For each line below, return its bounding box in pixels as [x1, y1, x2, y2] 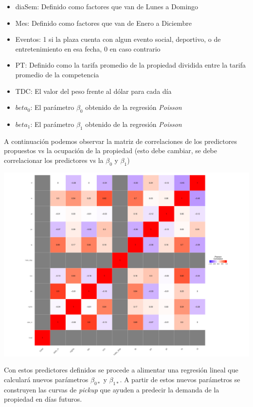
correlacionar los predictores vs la [4, 155, 104, 165]
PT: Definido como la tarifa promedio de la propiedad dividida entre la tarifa [15, 60, 246, 70]
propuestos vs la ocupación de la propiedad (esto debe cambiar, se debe [4, 145, 217, 156]
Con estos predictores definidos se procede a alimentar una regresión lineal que [4, 365, 238, 375]
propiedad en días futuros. [4, 394, 82, 404]
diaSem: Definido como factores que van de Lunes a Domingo [15, 1, 199, 11]
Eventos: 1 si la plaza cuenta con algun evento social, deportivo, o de [15, 34, 221, 44]
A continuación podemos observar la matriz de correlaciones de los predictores [4, 136, 237, 146]
